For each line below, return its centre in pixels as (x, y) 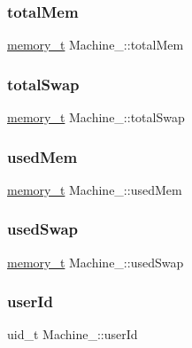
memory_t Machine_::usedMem (95, 189)
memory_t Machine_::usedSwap (96, 262)
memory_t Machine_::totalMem (96, 45)
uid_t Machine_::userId (73, 334)
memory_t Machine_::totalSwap (96, 117)
